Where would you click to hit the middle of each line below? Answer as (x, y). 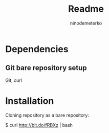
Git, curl (14, 80)
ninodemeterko (86, 23)
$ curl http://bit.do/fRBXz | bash (39, 125)
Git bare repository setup (46, 68)
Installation (30, 101)
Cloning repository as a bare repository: (47, 115)
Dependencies (37, 49)
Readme (86, 9)
